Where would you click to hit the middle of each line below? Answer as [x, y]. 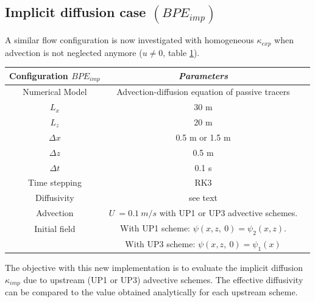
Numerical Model [55, 92]
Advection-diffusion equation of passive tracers [203, 92]
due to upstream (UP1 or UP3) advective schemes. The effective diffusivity [163, 279]
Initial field [55, 228]
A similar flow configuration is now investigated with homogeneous [129, 40]
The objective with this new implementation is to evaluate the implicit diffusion [154, 268]
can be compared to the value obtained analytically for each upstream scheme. [151, 292]
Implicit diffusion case [76, 12]
